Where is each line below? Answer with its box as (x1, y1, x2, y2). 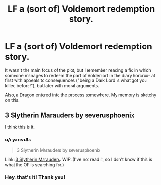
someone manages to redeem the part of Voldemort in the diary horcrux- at (5, 72, 156, 78)
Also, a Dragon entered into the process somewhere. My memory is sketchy (5, 92, 157, 98)
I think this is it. (5, 124, 35, 130)
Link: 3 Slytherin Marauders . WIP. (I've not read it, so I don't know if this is (5, 156, 152, 163)
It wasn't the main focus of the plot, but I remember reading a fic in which (5, 67, 151, 73)
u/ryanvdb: (5, 136, 32, 143)
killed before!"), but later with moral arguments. (5, 82, 99, 88)
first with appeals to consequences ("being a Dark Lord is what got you (5, 77, 147, 83)
